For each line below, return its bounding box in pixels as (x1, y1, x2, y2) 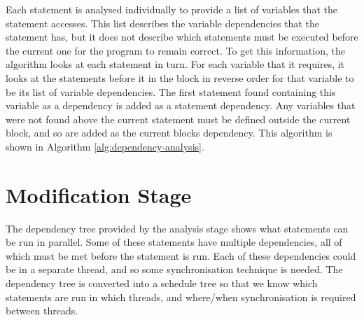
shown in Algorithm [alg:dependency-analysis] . (6, 139, 204, 153)
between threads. (6, 303, 78, 318)
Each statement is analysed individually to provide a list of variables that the (6, 2, 337, 16)
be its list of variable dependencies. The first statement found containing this (6, 84, 336, 99)
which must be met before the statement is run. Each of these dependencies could (6, 248, 356, 263)
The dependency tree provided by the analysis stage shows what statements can (6, 221, 349, 235)
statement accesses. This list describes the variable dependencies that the (6, 15, 319, 30)
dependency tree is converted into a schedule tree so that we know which (6, 276, 318, 291)
